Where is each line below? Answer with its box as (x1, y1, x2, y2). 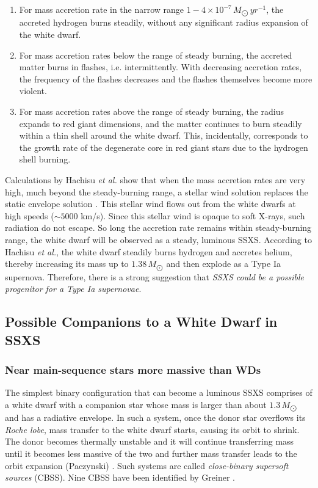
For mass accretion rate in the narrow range (19, 3, 184, 15)
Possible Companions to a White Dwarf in (5, 312, 278, 331)
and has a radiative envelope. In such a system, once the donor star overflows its (5, 411, 306, 424)
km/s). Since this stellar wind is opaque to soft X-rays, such (81, 209, 305, 222)
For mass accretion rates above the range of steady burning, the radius (19, 105, 284, 118)
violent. (19, 84, 47, 97)
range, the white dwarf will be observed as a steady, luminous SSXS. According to (5, 233, 312, 246)
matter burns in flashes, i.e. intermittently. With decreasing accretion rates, (19, 60, 302, 73)
